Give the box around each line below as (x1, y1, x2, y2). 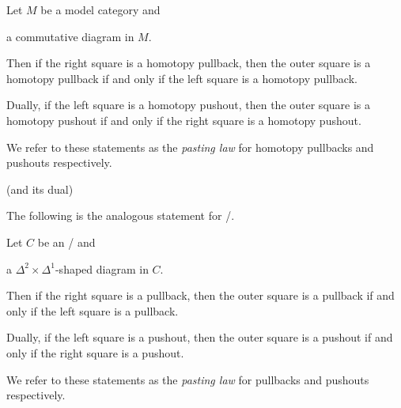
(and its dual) (6, 180, 74, 197)
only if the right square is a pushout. (6, 344, 184, 361)
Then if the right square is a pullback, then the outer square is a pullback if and (6, 287, 395, 304)
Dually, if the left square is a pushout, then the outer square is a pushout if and (6, 329, 393, 346)
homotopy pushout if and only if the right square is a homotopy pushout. (6, 111, 361, 128)
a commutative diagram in (6, 28, 134, 44)
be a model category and (40, 2, 161, 17)
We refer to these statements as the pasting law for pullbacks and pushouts (6, 371, 369, 387)
